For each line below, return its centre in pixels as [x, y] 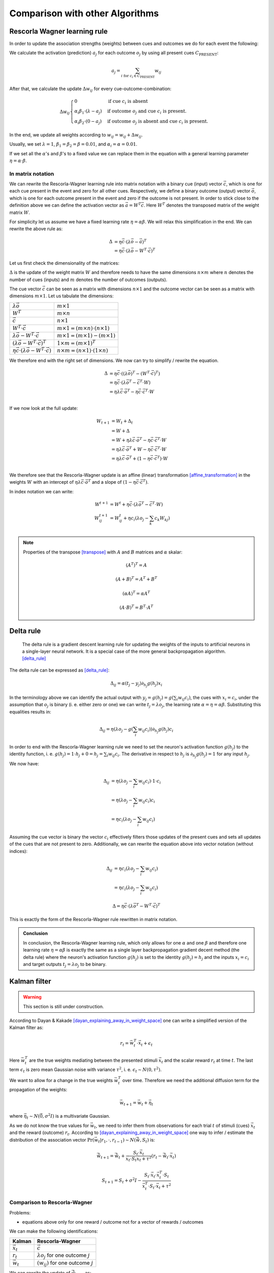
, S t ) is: [147, 1140]
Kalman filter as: [26, 1028]
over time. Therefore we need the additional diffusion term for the [191, 1080]
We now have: [24, 764]
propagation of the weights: [38, 1089]
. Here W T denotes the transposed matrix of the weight [201, 205]
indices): [19, 851]
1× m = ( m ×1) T [76, 342]
